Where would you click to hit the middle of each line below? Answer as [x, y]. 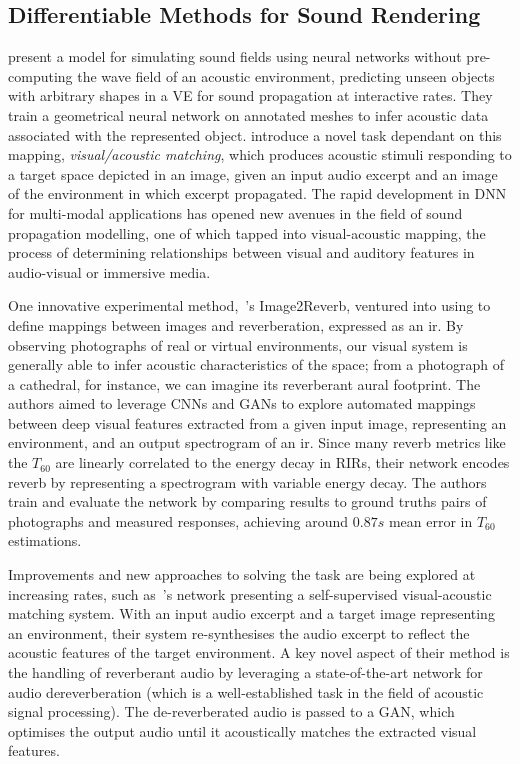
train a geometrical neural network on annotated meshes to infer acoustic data [248, 114]
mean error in [430, 520]
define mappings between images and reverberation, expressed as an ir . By [236, 324]
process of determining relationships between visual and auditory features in [241, 252]
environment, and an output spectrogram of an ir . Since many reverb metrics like [257, 442]
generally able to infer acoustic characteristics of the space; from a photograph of [256, 364]
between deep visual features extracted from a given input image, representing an [257, 422]
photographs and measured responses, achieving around [178, 520]
